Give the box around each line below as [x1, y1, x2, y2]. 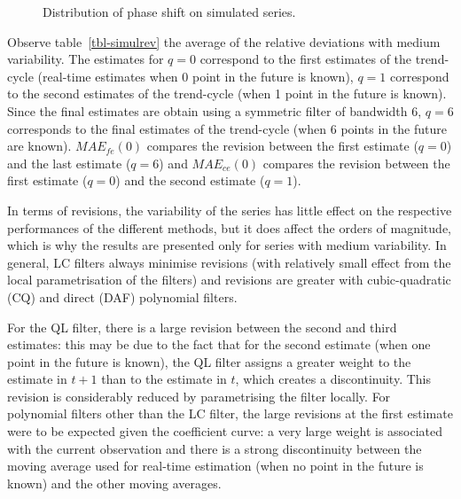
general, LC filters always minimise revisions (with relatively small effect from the [7, 253, 451, 271]
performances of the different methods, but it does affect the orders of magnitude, [7, 218, 451, 237]
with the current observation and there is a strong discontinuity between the [7, 439, 422, 457]
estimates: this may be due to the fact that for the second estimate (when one [7, 335, 431, 354]
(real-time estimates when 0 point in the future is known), [37, 66, 354, 85]
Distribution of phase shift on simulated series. [43, 3, 296, 20]
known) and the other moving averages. [7, 473, 222, 492]
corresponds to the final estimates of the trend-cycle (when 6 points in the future [7, 119, 447, 137]
